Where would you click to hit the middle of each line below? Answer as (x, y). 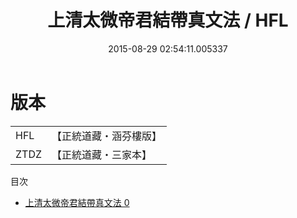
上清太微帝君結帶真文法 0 (77, 202)
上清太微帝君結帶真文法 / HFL (168, 20)
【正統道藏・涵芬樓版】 (107, 136)
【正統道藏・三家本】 (102, 154)
